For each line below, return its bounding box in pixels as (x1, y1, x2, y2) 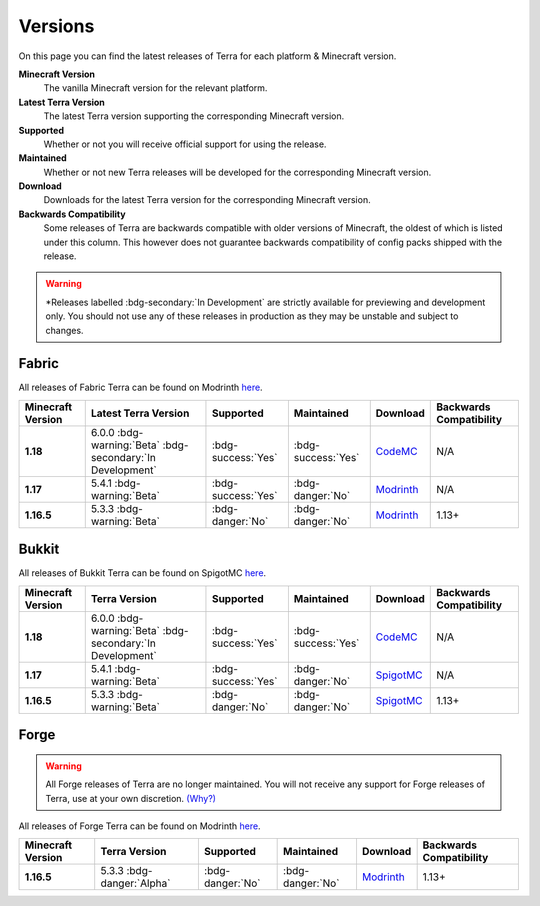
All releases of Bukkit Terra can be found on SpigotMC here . (18, 567, 267, 579)
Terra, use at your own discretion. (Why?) (45, 792, 217, 804)
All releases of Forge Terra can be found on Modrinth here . (18, 820, 261, 832)
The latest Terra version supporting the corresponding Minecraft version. (43, 110, 345, 122)
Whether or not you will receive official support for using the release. (43, 138, 327, 150)
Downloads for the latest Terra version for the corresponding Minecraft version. (43, 194, 371, 206)
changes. (45, 324, 84, 336)
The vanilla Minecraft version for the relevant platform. (43, 82, 268, 94)
